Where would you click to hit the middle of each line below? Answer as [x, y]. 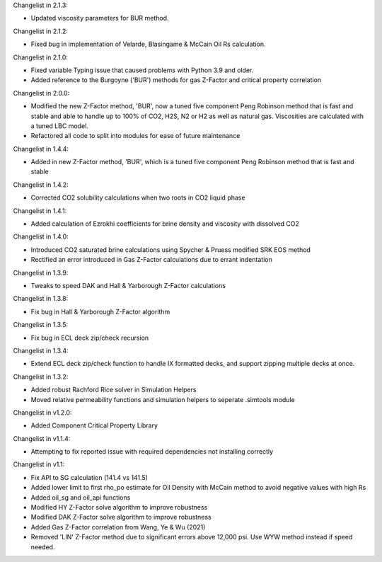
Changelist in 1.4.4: [41, 149]
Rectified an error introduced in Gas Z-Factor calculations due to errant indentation [151, 260]
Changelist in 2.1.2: [41, 31]
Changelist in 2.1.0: [41, 57]
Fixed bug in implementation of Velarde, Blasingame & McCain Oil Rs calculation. [148, 44]
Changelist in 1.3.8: [41, 299]
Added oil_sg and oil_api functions [81, 497]
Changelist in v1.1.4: [42, 438]
